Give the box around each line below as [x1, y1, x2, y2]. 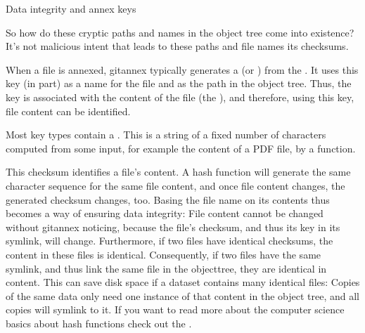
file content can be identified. [6, 103, 131, 118]
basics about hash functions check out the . [6, 315, 192, 330]
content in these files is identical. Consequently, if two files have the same [6, 247, 321, 261]
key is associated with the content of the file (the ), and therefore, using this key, [6, 89, 354, 104]
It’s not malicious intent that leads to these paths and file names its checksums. [6, 39, 349, 53]
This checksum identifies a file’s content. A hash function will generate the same [6, 164, 351, 179]
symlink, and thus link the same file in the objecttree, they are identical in [6, 261, 327, 275]
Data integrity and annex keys [6, 1, 136, 15]
